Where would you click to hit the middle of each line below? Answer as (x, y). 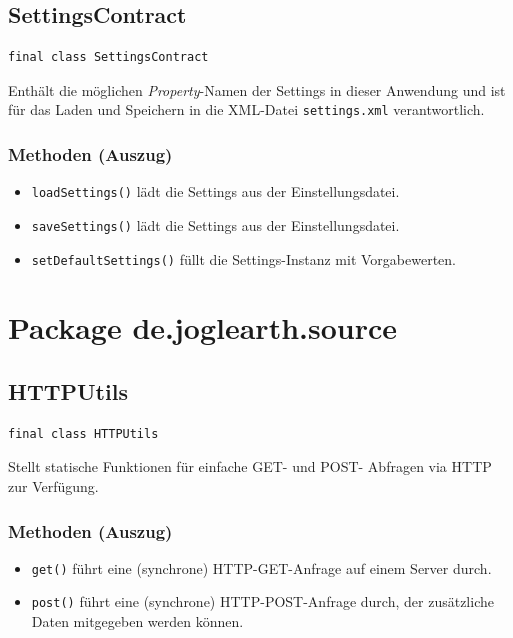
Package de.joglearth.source (203, 327)
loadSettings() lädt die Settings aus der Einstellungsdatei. (215, 191)
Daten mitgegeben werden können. (137, 621)
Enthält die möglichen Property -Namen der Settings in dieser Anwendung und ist (257, 89)
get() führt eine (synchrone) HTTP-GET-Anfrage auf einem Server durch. (261, 567)
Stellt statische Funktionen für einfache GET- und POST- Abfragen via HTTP (250, 466)
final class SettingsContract (108, 57)
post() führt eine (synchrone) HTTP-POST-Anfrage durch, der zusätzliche (262, 601)
